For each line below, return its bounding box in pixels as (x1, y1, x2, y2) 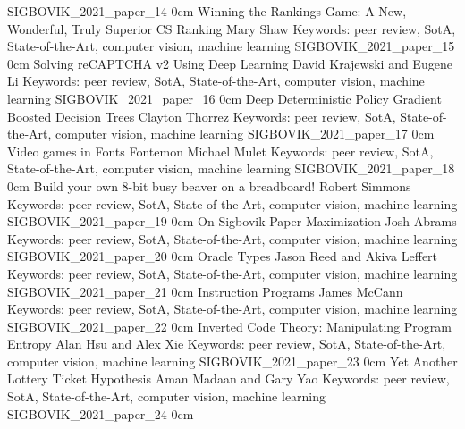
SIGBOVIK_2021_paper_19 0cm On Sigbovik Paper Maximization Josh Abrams (7, 212, 457, 231)
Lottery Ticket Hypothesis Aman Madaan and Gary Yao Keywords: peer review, (7, 369, 450, 388)
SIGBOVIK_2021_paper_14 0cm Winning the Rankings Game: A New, (7, 2, 407, 20)
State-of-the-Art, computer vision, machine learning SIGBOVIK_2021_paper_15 (7, 37, 455, 55)
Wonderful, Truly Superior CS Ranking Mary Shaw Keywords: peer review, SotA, (7, 19, 456, 38)
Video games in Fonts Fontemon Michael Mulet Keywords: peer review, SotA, (7, 141, 434, 160)
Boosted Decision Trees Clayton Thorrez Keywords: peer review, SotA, (7, 106, 396, 125)
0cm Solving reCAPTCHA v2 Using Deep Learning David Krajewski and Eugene (7, 54, 452, 72)
